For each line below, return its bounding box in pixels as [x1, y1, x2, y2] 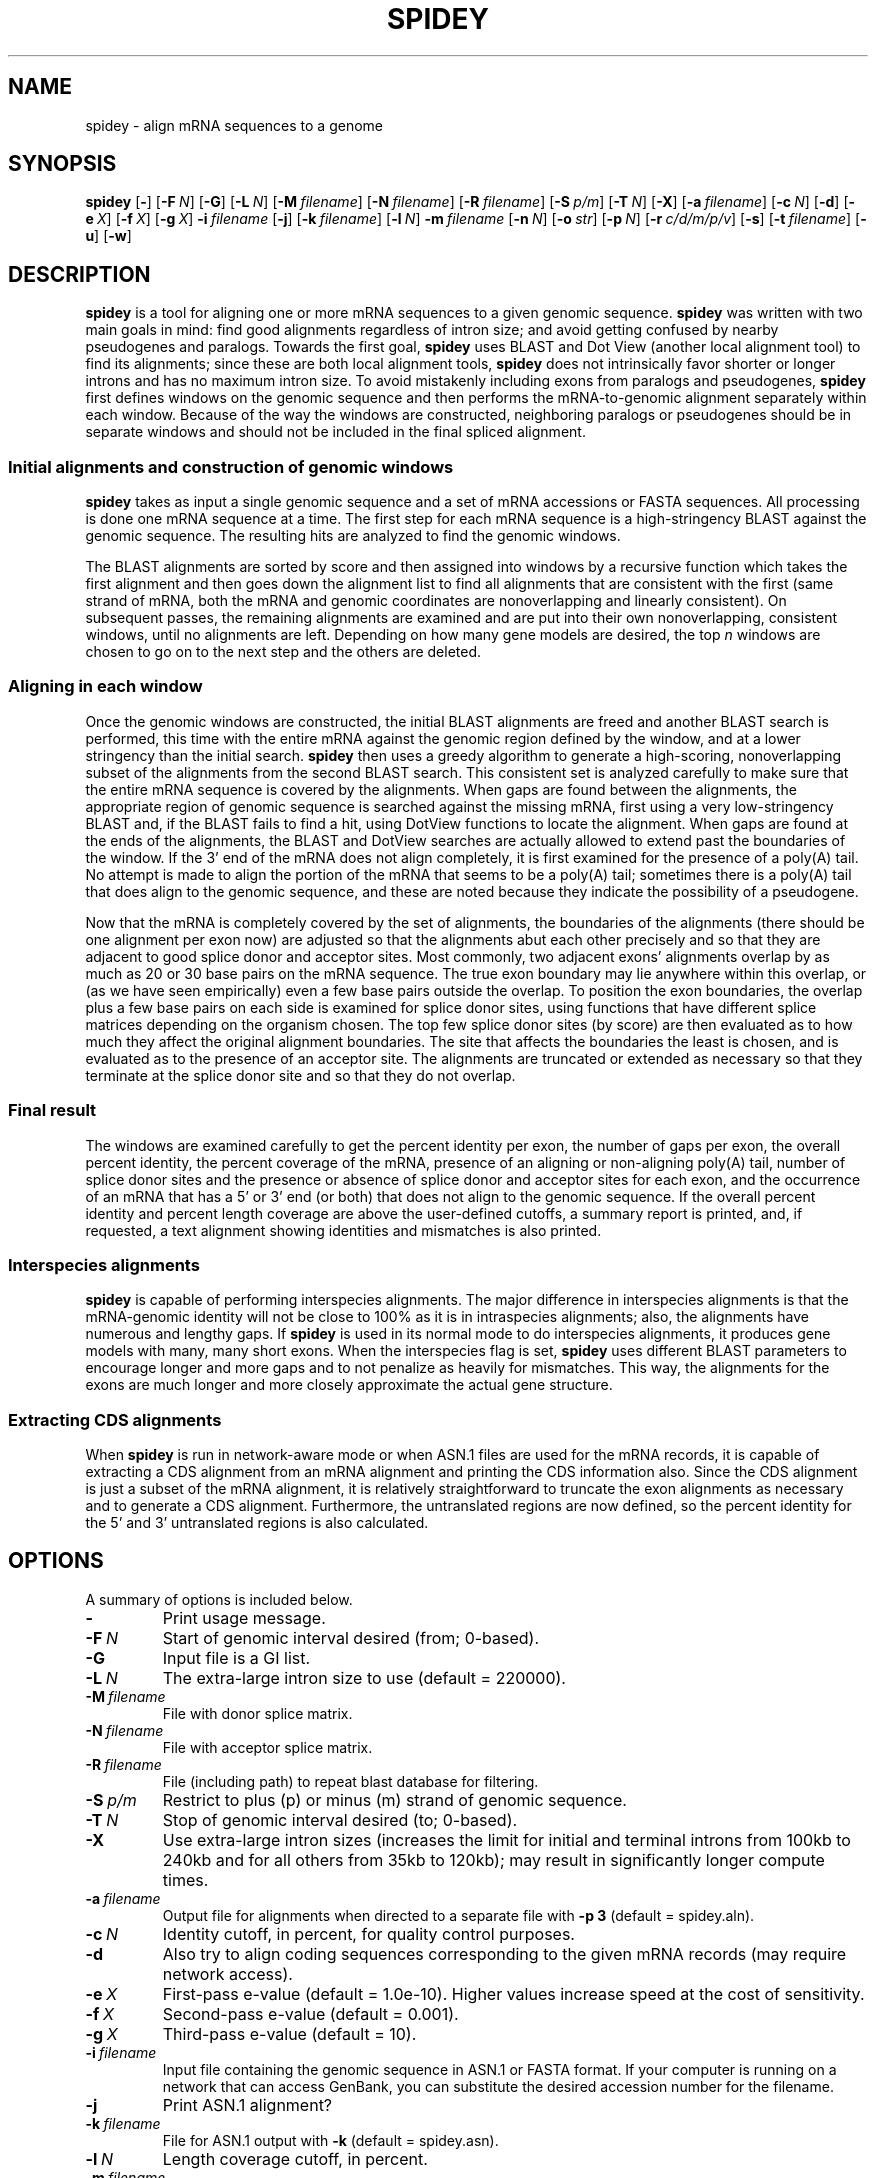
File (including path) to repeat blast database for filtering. [162, 1772, 539, 1790]
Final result [8, 1100, 97, 1121]
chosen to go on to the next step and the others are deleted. [85, 643, 482, 661]
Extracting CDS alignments [8, 1409, 222, 1430]
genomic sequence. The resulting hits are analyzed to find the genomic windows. [85, 527, 621, 545]
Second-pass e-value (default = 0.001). [162, 2003, 459, 2024]
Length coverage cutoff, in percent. [162, 2148, 428, 2169]
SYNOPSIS [8, 151, 117, 177]
